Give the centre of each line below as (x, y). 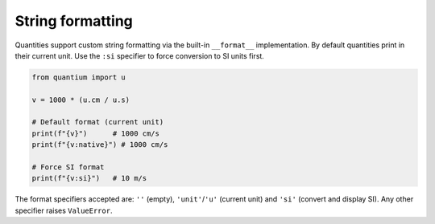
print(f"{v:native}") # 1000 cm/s (100, 145)
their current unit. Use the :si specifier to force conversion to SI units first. (140, 55)
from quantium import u (79, 77)
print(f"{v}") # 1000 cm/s (96, 133)
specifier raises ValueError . (64, 210)
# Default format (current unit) (98, 122)
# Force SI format (68, 167)
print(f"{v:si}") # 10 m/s (89, 178)
